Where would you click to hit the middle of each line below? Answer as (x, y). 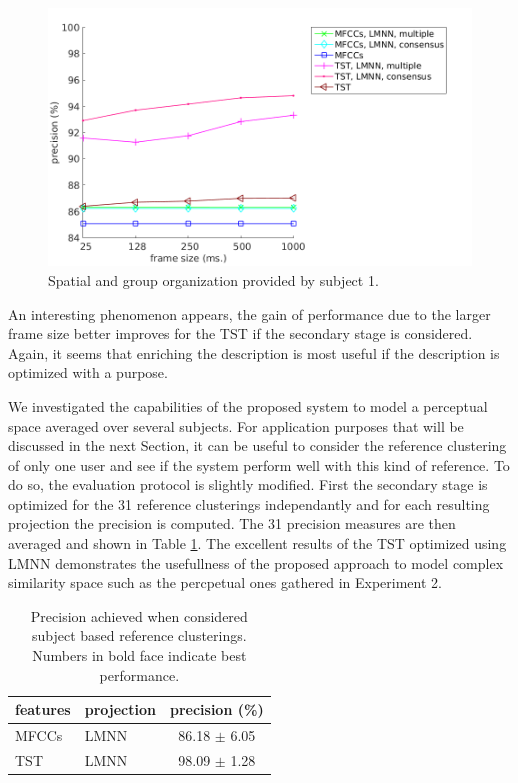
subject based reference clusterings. (139, 635)
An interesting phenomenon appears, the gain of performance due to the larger (249, 313)
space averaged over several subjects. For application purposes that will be (236, 425)
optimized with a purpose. (88, 372)
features (43, 709)
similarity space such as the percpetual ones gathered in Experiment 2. (225, 582)
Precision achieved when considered (139, 615)
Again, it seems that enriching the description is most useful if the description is (254, 352)
